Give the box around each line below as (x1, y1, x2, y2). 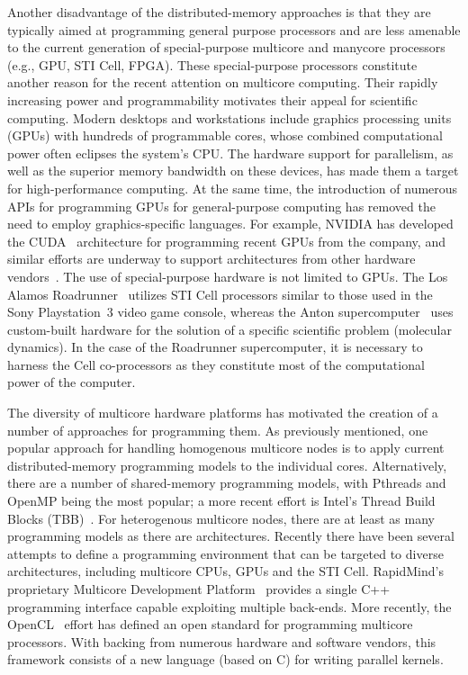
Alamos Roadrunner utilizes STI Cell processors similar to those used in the (7, 284, 433, 303)
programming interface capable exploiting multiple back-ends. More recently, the (7, 597, 452, 616)
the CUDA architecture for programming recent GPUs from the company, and (7, 231, 445, 250)
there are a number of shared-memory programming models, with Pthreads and (7, 473, 446, 492)
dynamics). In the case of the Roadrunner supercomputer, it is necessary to (7, 337, 423, 356)
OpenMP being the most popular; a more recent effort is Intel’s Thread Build (7, 491, 436, 510)
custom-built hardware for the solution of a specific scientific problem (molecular (7, 319, 453, 338)
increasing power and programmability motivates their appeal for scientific (7, 90, 418, 109)
